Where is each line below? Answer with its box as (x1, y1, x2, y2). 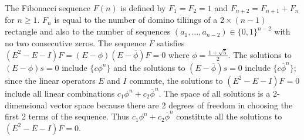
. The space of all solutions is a (158, 87, 271, 99)
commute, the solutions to (129, 74, 223, 86)
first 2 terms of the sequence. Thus (5, 110, 130, 122)
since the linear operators (5, 74, 96, 86)
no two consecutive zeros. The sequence (5, 36, 146, 49)
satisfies (157, 36, 185, 49)
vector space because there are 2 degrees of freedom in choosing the (50, 98, 293, 111)
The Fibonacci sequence (5, 2, 91, 13)
